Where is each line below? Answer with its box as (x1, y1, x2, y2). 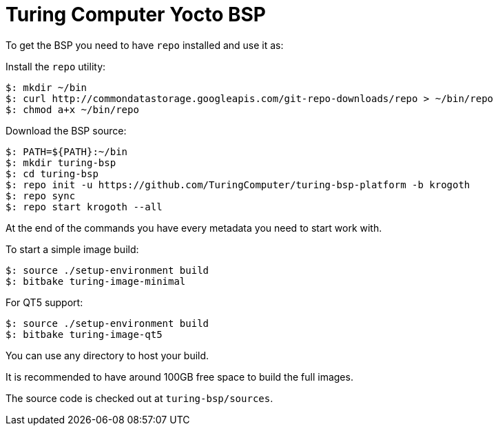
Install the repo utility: (6, 60, 106, 72)
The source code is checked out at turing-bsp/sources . (6, 392, 273, 404)
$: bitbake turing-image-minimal (6, 275, 186, 287)
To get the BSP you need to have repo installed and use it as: (6, 39, 284, 51)
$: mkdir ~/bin (6, 81, 87, 93)
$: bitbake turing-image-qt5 (6, 328, 163, 340)
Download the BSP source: (6, 124, 127, 137)
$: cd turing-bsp (6, 168, 98, 179)
